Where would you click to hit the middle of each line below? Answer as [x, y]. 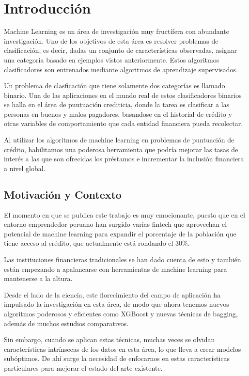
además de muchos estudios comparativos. [66, 323]
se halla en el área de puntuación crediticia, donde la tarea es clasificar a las [117, 104]
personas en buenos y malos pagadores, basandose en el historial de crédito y [118, 114]
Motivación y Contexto [63, 194]
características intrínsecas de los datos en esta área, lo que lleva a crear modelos [123, 349]
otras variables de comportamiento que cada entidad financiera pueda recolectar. [124, 123]
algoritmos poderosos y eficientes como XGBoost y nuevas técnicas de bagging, [121, 313]
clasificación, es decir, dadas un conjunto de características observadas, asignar [121, 50]
